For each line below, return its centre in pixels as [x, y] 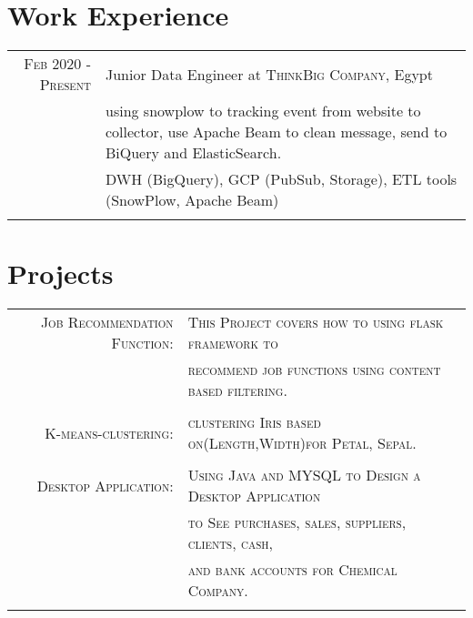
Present [65, 85]
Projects [60, 274]
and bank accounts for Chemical [292, 570]
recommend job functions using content [314, 370]
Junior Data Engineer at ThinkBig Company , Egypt [269, 74]
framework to [233, 343]
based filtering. [237, 390]
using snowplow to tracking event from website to [263, 111]
